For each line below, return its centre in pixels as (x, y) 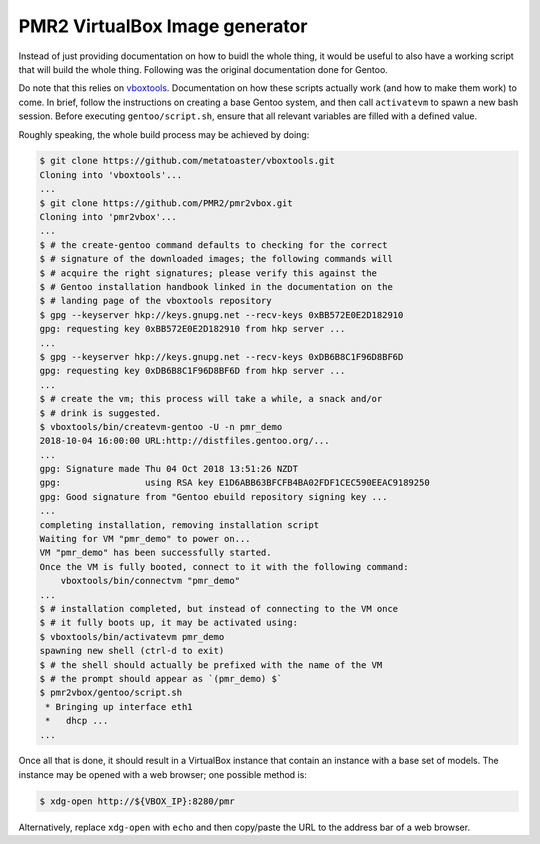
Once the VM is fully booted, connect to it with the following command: (224, 566)
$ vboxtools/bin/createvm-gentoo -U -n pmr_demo (161, 426)
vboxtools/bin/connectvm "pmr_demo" (150, 581)
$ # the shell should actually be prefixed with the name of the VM (211, 664)
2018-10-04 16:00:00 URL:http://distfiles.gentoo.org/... (184, 441)
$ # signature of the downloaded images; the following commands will (216, 259)
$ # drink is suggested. (100, 413)
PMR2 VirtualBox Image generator (163, 26)
